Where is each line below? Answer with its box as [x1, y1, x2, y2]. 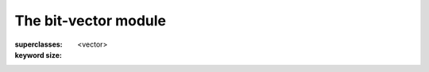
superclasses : [14, 40, 63, 49]
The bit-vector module [14, 12, 167, 29]
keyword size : [14, 50, 63, 59]
